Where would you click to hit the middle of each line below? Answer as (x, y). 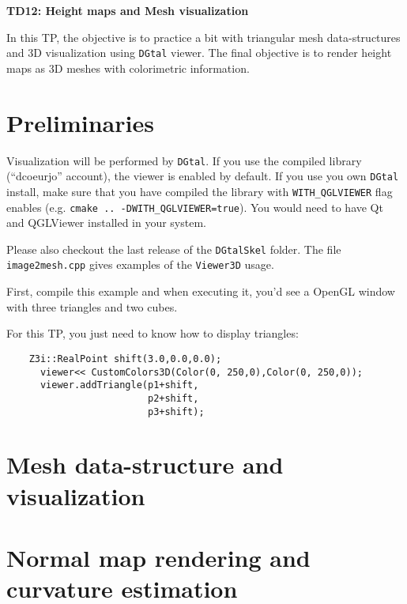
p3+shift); (176, 411)
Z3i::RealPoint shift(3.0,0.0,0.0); (125, 359)
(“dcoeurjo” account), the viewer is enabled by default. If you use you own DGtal (203, 176)
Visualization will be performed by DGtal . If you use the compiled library (184, 160)
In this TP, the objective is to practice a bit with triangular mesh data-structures (203, 37)
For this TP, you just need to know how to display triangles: (153, 333)
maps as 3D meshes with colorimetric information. (128, 68)
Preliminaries (80, 122)
